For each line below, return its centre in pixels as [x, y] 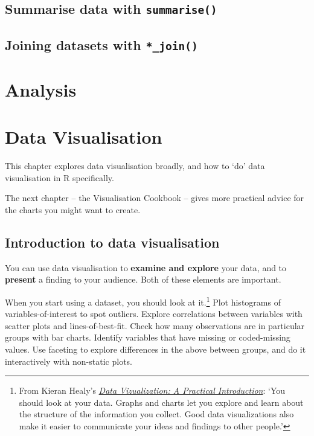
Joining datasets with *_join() [101, 44]
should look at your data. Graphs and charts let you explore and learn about [161, 402]
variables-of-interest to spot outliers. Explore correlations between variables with [154, 314]
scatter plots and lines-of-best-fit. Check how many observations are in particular [155, 325]
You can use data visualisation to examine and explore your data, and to [146, 267]
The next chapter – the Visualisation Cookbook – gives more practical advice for [155, 198]
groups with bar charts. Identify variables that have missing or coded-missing [148, 337]
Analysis [41, 89]
